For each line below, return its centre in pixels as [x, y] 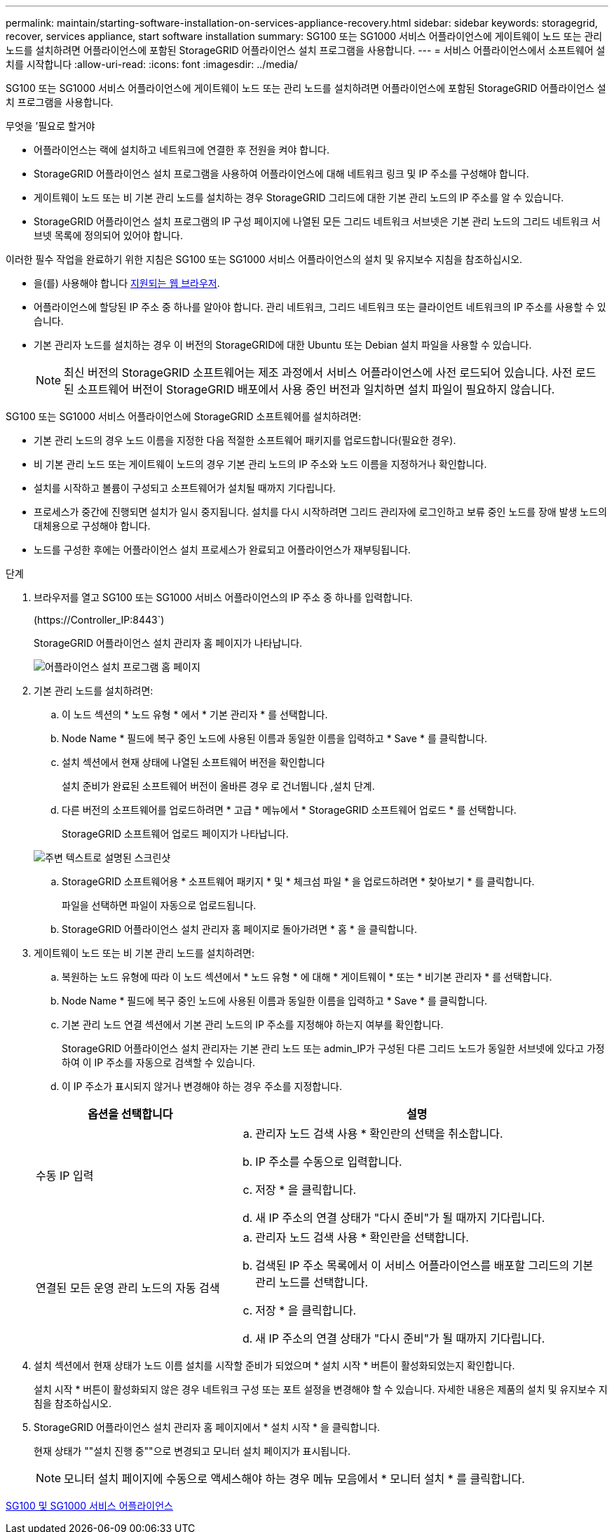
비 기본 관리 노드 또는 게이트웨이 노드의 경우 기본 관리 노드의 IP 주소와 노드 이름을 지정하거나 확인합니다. [260, 464]
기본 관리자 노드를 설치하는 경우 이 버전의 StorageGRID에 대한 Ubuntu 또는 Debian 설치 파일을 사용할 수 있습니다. [283, 345]
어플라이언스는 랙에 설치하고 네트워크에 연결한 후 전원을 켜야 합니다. [182, 150]
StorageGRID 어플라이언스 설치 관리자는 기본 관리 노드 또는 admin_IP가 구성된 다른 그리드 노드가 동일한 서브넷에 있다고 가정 [333, 1048]
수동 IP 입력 [65, 1176]
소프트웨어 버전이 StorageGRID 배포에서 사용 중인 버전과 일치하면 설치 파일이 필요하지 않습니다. [316, 389]
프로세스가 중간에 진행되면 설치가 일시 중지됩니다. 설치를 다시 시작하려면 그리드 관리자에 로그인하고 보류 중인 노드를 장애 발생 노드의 [321, 512]
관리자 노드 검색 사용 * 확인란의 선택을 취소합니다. [379, 1134]
